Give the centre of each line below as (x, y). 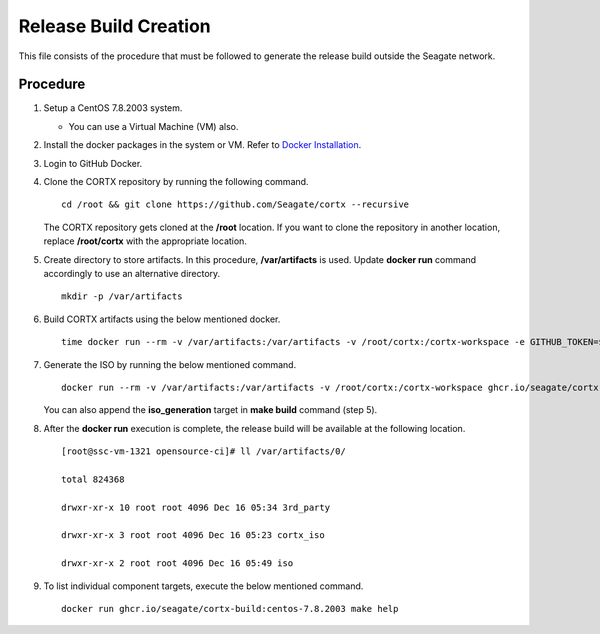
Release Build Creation (115, 26)
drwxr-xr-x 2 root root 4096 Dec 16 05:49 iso (177, 563)
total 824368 (93, 479)
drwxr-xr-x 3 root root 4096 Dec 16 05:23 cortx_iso (193, 535)
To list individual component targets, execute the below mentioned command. (203, 586)
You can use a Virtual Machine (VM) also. (153, 126)
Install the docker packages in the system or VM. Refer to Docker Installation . (202, 145)
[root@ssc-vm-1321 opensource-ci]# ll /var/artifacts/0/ (204, 451)
